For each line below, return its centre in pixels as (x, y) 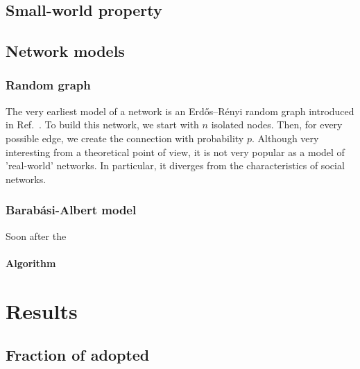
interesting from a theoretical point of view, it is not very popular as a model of (175, 152)
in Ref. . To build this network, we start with (102, 125)
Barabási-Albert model (71, 210)
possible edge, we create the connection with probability (125, 138)
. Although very (285, 138)
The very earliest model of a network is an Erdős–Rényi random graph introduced (180, 111)
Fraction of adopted (78, 355)
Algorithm (31, 263)
